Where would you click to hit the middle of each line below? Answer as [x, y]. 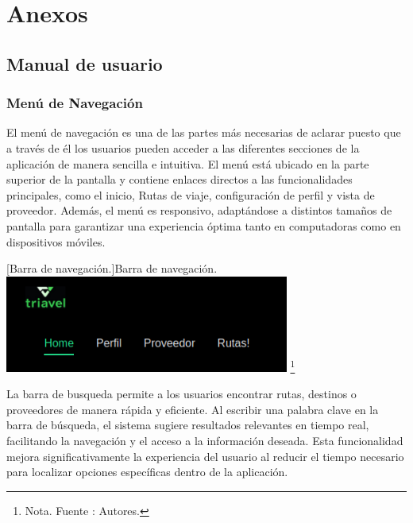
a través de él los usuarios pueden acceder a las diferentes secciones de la [183, 147]
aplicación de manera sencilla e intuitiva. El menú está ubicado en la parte [188, 163]
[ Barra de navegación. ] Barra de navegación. [112, 268]
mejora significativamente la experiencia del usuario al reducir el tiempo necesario [205, 456]
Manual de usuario [85, 63]
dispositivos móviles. [56, 241]
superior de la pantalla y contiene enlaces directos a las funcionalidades [179, 179]
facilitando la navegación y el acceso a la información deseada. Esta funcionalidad [205, 441]
